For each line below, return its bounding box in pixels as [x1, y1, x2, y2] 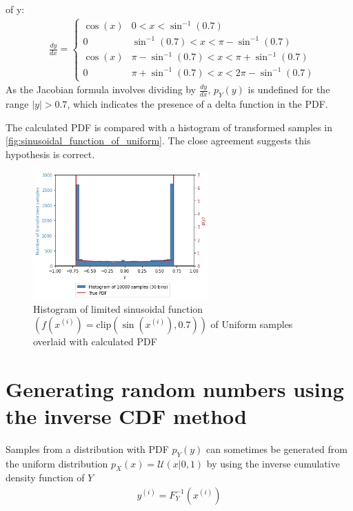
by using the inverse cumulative [206, 456, 340, 470]
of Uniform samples [210, 316, 293, 331]
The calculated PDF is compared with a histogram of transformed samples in [6, 119, 332, 134]
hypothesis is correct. [6, 146, 95, 161]
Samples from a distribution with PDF [6, 441, 169, 456]
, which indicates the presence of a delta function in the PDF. [67, 97, 328, 111]
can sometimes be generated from [206, 441, 347, 456]
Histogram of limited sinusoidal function [33, 302, 203, 316]
